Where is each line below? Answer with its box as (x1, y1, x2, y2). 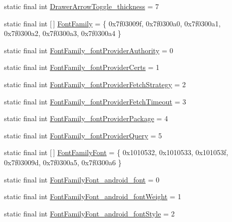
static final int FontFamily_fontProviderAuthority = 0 (4, 45, 173, 55)
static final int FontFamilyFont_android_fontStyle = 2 (4, 208, 175, 218)
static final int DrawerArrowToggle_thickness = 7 (4, 1, 159, 11)
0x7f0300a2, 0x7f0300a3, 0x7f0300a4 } (4, 28, 121, 39)
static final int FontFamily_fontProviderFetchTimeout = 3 (4, 96, 186, 106)
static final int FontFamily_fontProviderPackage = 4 (4, 113, 168, 124)
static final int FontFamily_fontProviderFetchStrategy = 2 (4, 79, 186, 89)
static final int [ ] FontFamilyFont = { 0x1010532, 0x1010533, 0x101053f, (4, 147, 228, 158)
